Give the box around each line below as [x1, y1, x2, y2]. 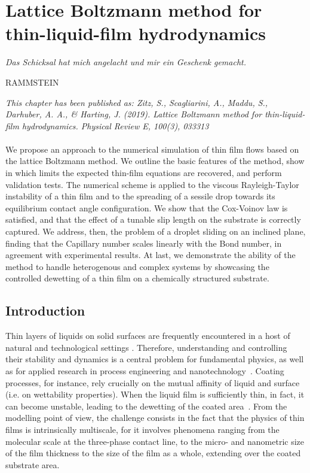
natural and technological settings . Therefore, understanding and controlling [5, 341, 287, 353]
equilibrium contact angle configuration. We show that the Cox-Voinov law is [5, 201, 288, 214]
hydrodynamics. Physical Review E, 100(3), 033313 [22, 119, 209, 132]
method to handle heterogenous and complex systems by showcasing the [5, 260, 269, 272]
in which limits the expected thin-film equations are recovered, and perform [5, 166, 282, 179]
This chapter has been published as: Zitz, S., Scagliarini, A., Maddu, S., [5, 96, 268, 108]
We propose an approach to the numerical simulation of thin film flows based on [5, 142, 299, 155]
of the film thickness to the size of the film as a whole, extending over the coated [5, 447, 301, 459]
